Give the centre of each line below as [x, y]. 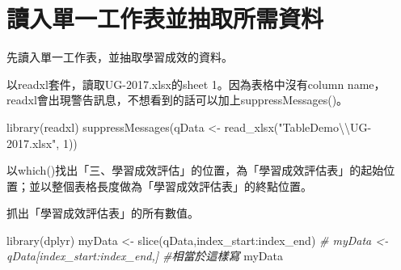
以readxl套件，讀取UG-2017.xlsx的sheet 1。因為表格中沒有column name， [196, 84]
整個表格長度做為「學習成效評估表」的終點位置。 [182, 186]
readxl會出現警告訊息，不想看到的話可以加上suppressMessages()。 [177, 100]
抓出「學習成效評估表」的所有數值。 [103, 213]
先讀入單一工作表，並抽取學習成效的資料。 [120, 57]
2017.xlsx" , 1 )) [42, 143]
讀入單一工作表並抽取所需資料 [165, 18]
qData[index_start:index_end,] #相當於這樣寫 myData [145, 256]
